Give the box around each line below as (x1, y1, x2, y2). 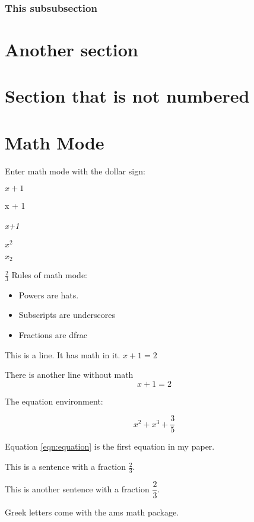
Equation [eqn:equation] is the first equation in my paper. (5, 440, 215, 453)
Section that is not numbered (5, 84, 250, 108)
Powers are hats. (18, 288, 79, 301)
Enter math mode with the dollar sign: (5, 164, 145, 177)
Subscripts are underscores (18, 308, 116, 321)
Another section (5, 37, 138, 62)
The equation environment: (5, 394, 103, 407)
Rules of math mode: (11, 269, 87, 281)
